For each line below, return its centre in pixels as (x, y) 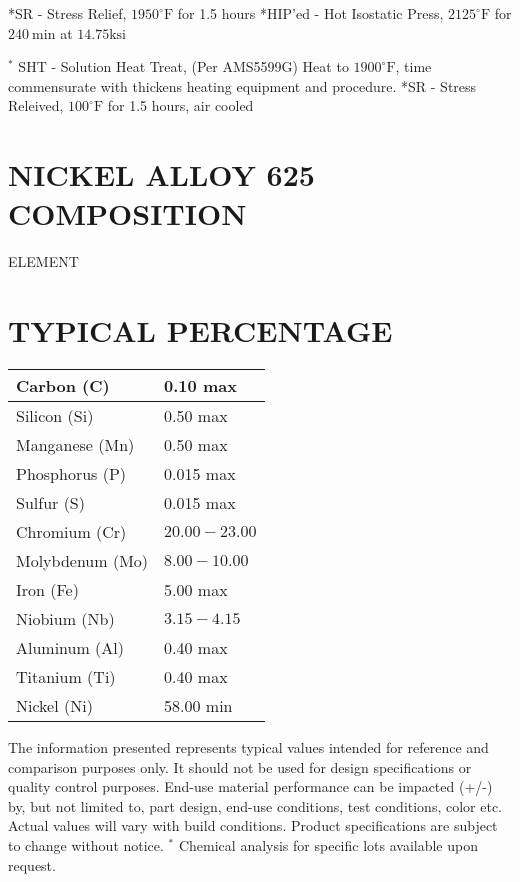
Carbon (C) (63, 385)
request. (32, 864)
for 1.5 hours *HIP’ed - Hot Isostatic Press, (310, 13)
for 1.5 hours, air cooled (180, 105)
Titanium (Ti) (66, 676)
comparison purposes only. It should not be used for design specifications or (240, 766)
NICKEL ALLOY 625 (161, 174)
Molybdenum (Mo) (82, 560)
